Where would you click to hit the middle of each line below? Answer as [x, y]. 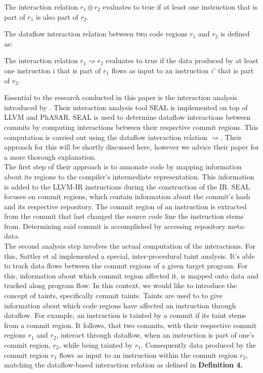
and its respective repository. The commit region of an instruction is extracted [125, 206]
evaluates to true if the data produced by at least [182, 60]
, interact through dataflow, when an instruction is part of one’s [155, 335]
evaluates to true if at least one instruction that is [180, 7]
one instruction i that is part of [53, 70]
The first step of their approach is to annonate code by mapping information [123, 167]
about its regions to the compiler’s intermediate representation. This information [129, 176]
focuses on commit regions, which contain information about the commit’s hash [127, 196]
